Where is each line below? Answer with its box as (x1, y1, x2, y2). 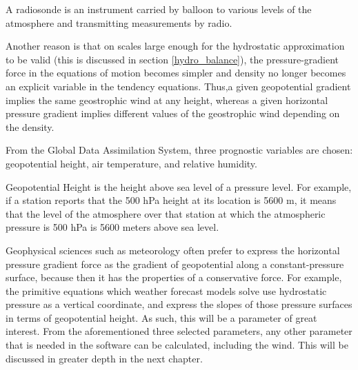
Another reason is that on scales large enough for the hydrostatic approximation (6, 39, 345, 53)
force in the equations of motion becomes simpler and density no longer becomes (6, 65, 346, 80)
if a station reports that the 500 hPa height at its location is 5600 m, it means (6, 193, 337, 207)
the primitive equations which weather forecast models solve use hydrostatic (6, 283, 327, 298)
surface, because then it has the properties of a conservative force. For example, (6, 270, 342, 285)
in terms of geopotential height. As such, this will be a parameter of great (6, 310, 317, 325)
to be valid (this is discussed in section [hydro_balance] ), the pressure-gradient (6, 52, 339, 66)
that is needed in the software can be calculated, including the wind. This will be (6, 338, 348, 352)
